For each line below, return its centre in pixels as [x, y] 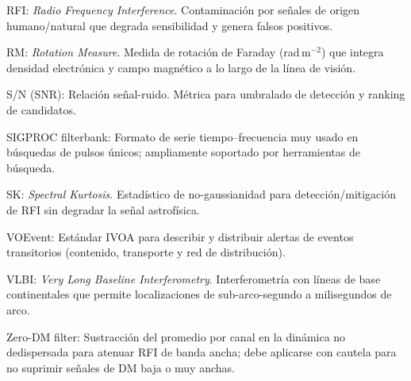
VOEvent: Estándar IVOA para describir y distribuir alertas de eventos [180, 236]
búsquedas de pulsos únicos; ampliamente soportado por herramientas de [183, 152]
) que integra [352, 52]
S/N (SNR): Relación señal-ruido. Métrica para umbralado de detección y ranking [206, 94]
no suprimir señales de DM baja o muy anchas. [121, 367]
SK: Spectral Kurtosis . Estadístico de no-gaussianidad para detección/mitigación [202, 194]
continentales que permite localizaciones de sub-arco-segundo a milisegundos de [199, 294]
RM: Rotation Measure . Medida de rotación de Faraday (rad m [159, 52]
